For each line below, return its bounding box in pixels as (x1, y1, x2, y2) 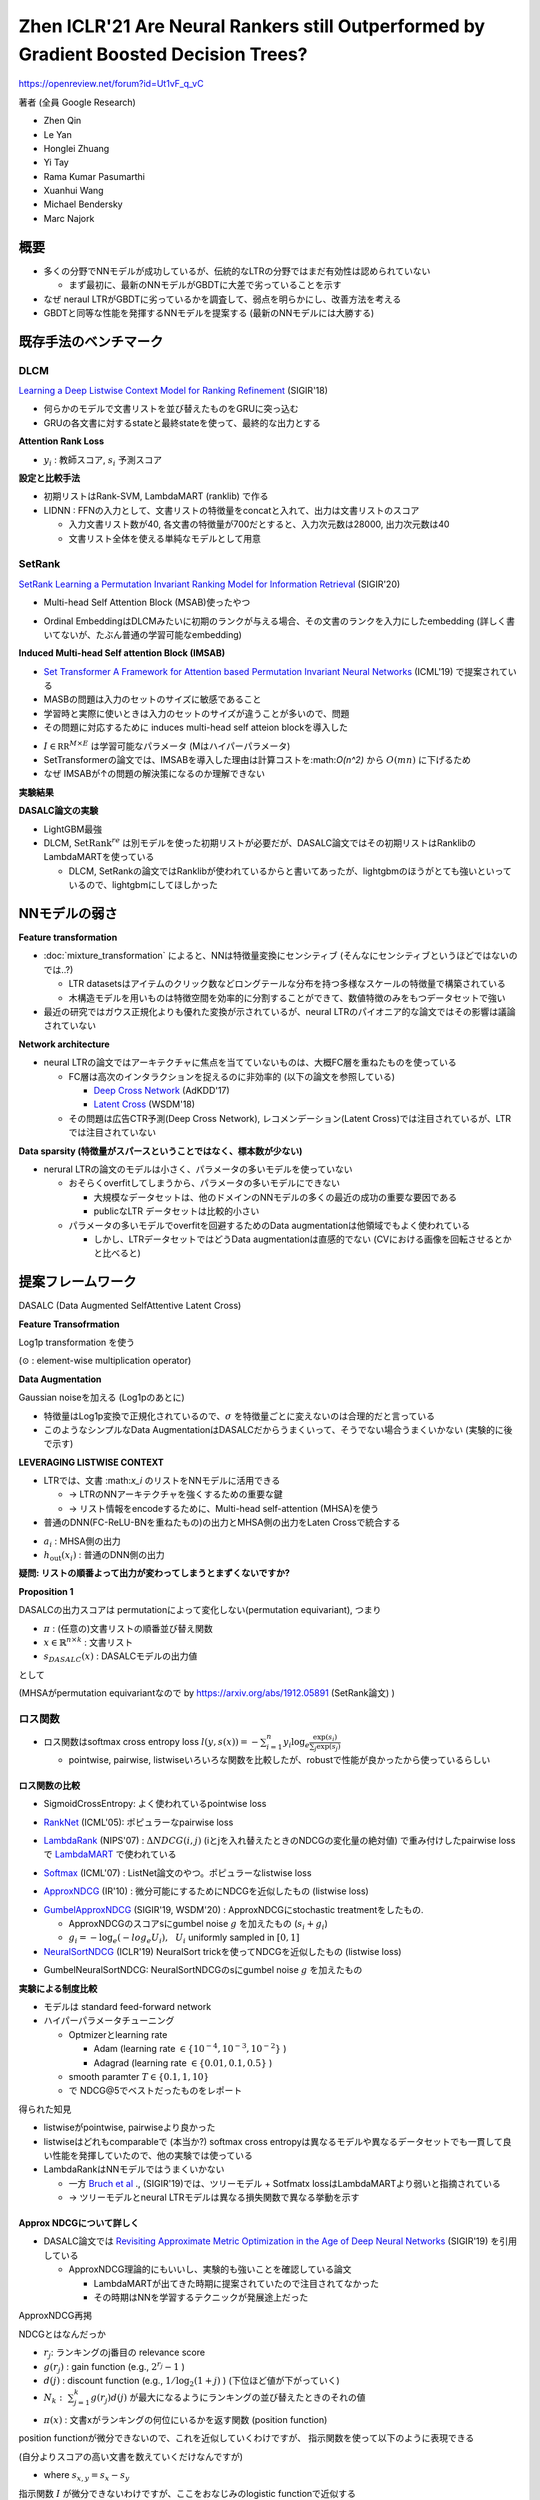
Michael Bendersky (43, 198, 124, 210)
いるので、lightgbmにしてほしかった (68, 879, 219, 891)
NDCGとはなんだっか (18, 2328, 107, 2340)
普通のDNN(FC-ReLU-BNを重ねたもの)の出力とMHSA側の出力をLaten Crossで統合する (43, 1516, 401, 1529)
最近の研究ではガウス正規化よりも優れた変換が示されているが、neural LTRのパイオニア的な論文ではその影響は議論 (43, 1006, 516, 1018)
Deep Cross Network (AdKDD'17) (93, 1084, 230, 1096)
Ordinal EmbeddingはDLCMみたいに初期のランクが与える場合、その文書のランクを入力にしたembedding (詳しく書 (43, 615, 515, 627)
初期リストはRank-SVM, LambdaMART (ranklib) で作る (43, 490, 269, 502)
